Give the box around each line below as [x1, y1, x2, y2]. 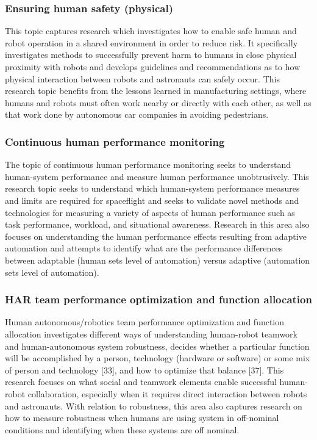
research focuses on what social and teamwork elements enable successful [5, 375, 277, 388]
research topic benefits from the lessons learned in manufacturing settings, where [5, 84, 307, 97]
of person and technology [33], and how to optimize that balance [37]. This [5, 363, 284, 376]
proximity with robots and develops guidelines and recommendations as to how [5, 60, 301, 73]
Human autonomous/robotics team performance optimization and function [5, 316, 285, 328]
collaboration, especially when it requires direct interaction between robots [27, 387, 307, 400]
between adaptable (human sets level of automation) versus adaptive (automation [5, 253, 310, 266]
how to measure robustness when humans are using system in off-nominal [5, 411, 279, 424]
